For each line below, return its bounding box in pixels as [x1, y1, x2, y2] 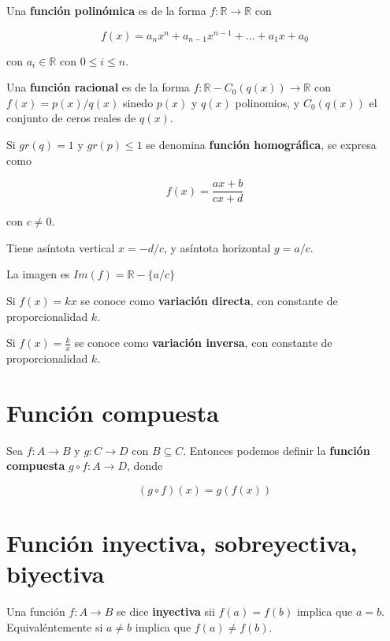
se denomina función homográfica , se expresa [146, 136, 377, 153]
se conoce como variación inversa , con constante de [74, 334, 332, 351]
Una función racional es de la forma [6, 79, 190, 95]
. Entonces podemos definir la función [183, 442, 370, 458]
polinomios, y [235, 94, 300, 110]
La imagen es [6, 266, 70, 282]
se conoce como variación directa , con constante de [80, 293, 338, 309]
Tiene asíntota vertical [6, 239, 115, 255]
